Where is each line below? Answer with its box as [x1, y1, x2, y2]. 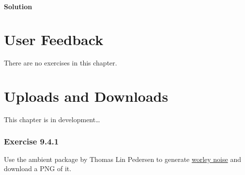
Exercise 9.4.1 [4, 135, 59, 147]
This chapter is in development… [4, 114, 100, 125]
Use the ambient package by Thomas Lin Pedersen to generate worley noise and [4, 154, 241, 164]
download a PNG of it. [4, 163, 72, 174]
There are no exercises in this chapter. [4, 58, 117, 68]
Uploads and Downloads [4, 86, 168, 106]
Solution [4, 1, 32, 11]
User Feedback [4, 30, 104, 49]
